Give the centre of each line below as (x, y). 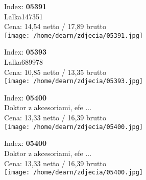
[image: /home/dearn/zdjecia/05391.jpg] (74, 35)
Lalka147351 (24, 16)
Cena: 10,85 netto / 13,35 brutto (55, 72)
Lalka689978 (24, 62)
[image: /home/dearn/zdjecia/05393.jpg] (74, 81)
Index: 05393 (26, 52)
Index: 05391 (26, 6)
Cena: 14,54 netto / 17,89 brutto (55, 26)
